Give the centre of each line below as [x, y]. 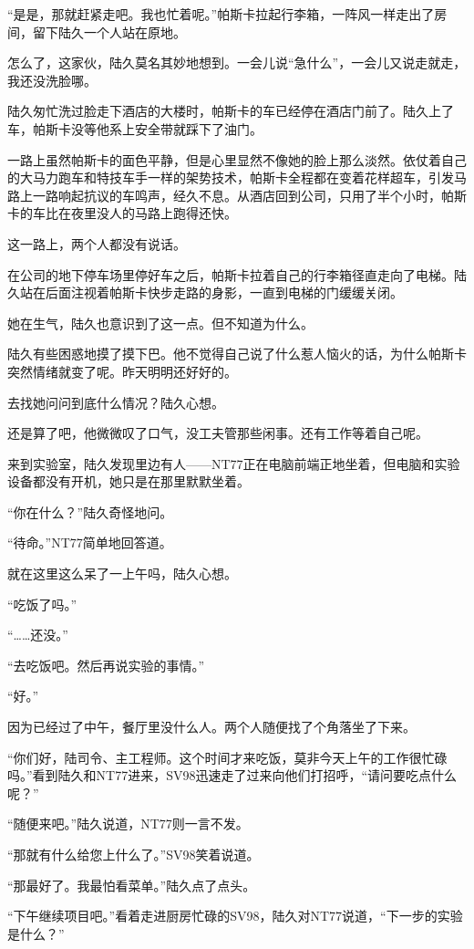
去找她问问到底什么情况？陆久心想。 [116, 402]
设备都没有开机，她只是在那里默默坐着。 [129, 481]
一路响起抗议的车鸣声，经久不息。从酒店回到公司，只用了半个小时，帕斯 [249, 195]
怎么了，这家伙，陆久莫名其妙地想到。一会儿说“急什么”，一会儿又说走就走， [237, 63]
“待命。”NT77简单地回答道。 [90, 542]
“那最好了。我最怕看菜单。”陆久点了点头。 [132, 885]
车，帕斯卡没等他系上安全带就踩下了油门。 [135, 128]
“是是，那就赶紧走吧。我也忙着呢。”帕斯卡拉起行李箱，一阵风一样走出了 [221, 14]
